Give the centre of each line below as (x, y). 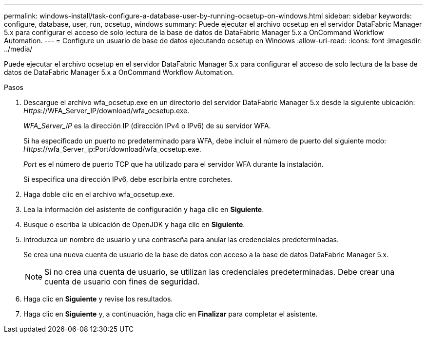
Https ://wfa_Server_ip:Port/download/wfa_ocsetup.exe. (112, 149)
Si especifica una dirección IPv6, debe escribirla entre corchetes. (128, 179)
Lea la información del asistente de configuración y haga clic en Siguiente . (144, 209)
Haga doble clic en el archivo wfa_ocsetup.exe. (99, 194)
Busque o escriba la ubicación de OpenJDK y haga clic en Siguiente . (134, 224)
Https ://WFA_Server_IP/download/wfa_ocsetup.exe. (107, 111)
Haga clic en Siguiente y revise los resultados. (98, 299)
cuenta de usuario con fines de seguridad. (122, 282)
